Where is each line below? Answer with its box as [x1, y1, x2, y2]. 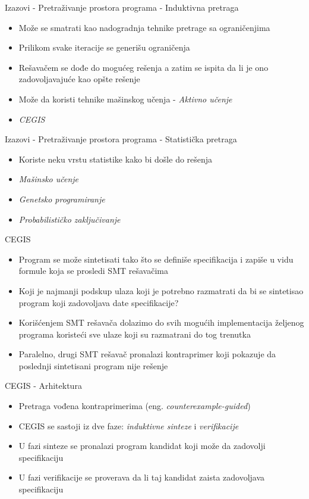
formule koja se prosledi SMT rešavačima [18, 264, 168, 277]
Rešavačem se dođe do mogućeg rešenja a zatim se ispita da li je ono [18, 61, 269, 73]
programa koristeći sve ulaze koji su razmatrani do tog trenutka [18, 328, 251, 340]
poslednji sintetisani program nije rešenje [18, 359, 168, 372]
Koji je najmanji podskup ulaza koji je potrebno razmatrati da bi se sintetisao [18, 284, 304, 297]
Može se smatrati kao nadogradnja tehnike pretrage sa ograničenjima [18, 21, 270, 33]
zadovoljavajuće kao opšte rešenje [18, 73, 140, 85]
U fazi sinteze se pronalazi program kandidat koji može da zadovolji [18, 439, 266, 452]
